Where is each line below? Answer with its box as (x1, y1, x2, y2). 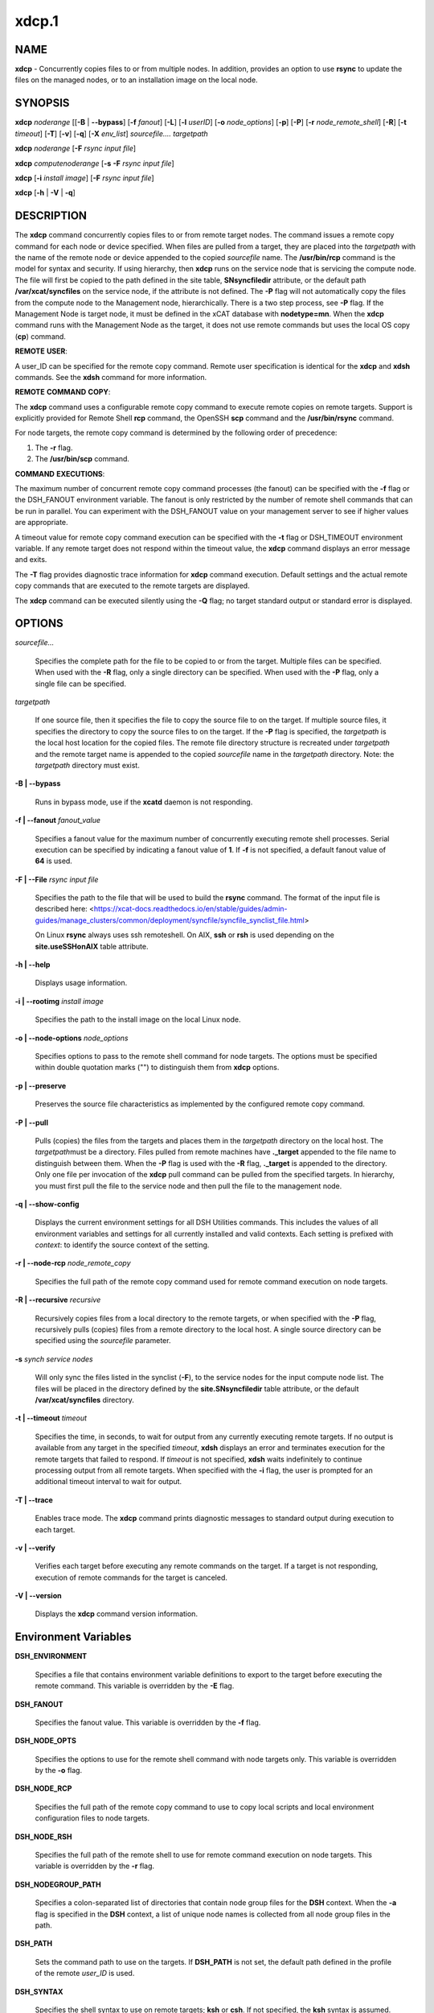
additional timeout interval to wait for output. (35, 1477, 182, 1486)
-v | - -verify (14, 1543, 55, 1552)
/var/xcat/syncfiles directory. (35, 1395, 134, 1404)
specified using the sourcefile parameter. (35, 1336, 171, 1345)
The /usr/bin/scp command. (35, 454, 130, 464)
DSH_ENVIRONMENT (14, 1651, 88, 1661)
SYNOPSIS (14, 97, 70, 110)
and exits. (14, 555, 47, 564)
